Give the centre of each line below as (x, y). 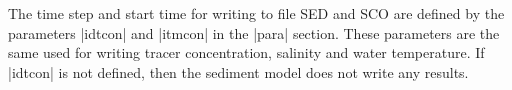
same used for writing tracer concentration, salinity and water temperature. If (246, 52)
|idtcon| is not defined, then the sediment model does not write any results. (238, 71)
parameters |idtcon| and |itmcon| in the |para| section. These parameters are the (254, 32)
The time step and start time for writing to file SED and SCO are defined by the (256, 13)
